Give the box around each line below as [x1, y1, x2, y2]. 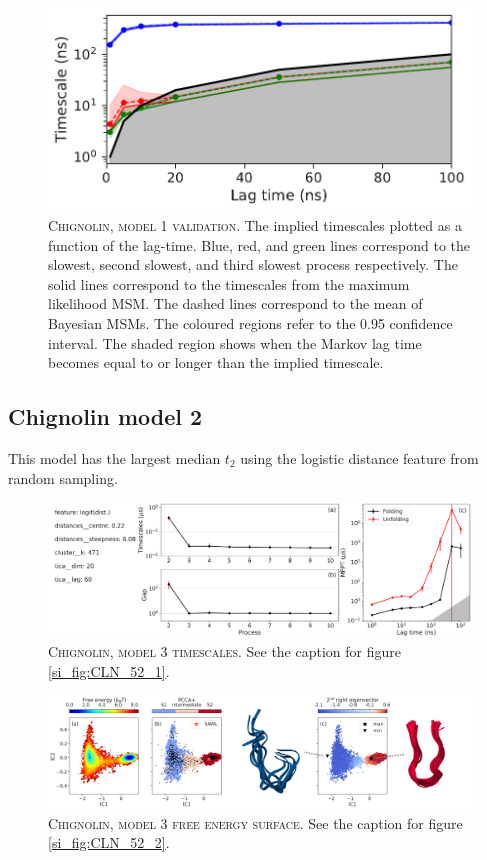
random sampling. [8, 467, 118, 488]
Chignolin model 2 [8, 401, 203, 432]
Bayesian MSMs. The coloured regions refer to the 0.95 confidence [48, 313, 453, 333]
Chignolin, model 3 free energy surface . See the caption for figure [48, 812, 463, 833]
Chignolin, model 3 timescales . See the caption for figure [48, 641, 401, 662]
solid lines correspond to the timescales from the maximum [48, 273, 410, 294]
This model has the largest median [8, 447, 221, 468]
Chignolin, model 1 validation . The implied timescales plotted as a [48, 215, 462, 236]
